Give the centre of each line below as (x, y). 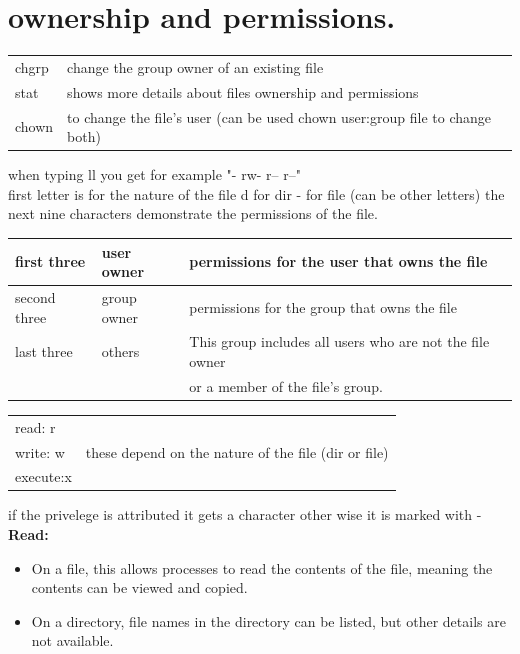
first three (50, 261)
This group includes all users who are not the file (339, 341)
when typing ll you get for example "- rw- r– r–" (154, 174)
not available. (72, 640)
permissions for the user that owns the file (338, 261)
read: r (35, 426)
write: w (40, 451)
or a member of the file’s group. (286, 385)
